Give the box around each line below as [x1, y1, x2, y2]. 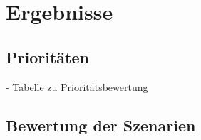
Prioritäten [6, 45, 89, 68]
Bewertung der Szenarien [6, 114, 196, 136]
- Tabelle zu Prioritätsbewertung [6, 79, 148, 94]
